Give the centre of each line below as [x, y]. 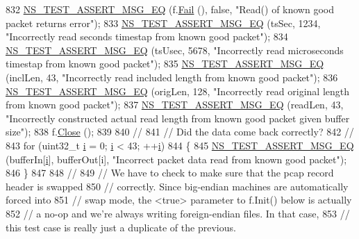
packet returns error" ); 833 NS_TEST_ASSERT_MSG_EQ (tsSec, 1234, [163, 23]
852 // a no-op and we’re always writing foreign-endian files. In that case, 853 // [178, 213]
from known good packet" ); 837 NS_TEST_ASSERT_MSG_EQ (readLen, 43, [175, 105]
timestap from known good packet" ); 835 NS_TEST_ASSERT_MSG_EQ [165, 64]
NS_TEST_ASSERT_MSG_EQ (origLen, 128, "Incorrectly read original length [178, 91]
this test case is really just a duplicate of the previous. [121, 227]
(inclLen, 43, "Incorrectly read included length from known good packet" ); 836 [172, 77]
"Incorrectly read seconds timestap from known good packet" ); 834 [147, 36]
